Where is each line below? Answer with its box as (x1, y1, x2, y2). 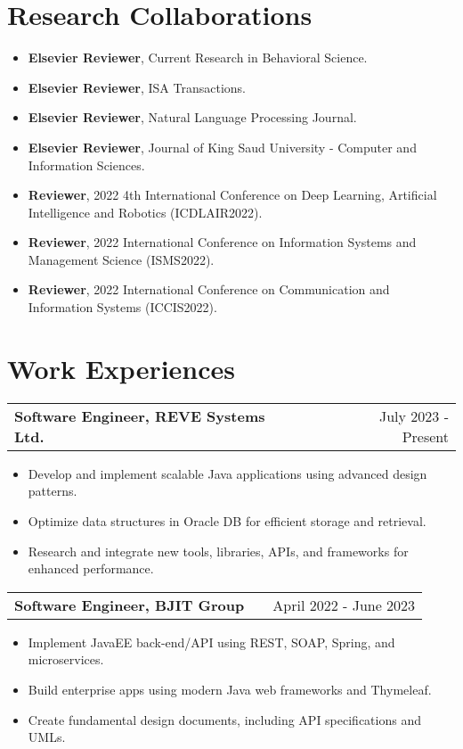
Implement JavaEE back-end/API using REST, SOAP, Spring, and (28, 632, 395, 651)
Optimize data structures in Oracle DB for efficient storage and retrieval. (28, 511, 426, 530)
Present (402, 425, 449, 447)
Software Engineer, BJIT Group (14, 594, 245, 615)
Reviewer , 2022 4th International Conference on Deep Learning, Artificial (28, 185, 437, 204)
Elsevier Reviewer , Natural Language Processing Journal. (28, 108, 357, 127)
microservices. (28, 650, 104, 669)
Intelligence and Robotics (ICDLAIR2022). (28, 202, 263, 221)
